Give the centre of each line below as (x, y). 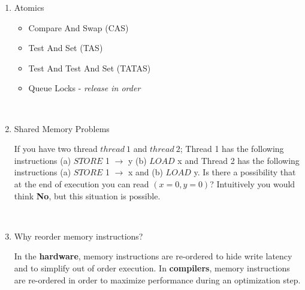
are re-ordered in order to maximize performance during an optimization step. (157, 279)
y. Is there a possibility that (245, 172)
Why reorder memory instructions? (78, 236)
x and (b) (145, 172)
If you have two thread (56, 149)
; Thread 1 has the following (232, 149)
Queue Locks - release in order (84, 88)
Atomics (29, 7)
